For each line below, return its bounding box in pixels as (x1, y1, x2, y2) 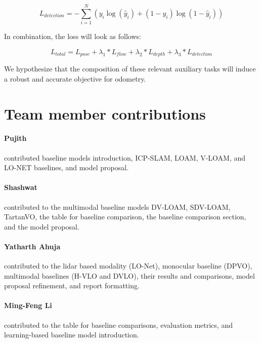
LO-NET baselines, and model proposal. (4, 162, 129, 173)
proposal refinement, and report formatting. (4, 280, 140, 291)
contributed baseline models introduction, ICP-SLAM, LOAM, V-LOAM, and (4, 152, 246, 163)
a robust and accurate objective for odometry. (4, 73, 146, 84)
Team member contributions (4, 103, 206, 124)
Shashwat (4, 182, 37, 193)
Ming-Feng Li (4, 300, 52, 311)
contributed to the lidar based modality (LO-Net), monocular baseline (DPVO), (4, 260, 252, 271)
